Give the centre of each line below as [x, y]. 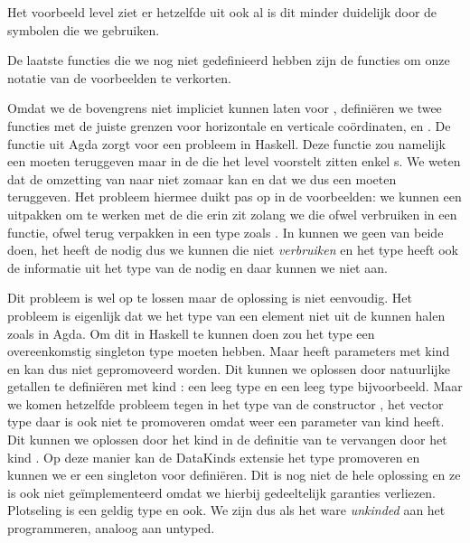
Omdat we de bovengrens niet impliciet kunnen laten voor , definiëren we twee [225, 108]
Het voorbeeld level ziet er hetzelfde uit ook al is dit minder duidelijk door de [222, 12]
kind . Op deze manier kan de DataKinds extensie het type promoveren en [214, 457]
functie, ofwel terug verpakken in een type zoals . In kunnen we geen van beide [226, 232]
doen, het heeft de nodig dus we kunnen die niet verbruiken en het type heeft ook [233, 250]
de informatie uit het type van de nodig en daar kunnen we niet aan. [197, 267]
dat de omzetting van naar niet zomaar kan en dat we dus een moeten [202, 178]
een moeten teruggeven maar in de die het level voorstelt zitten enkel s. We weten [234, 161]
